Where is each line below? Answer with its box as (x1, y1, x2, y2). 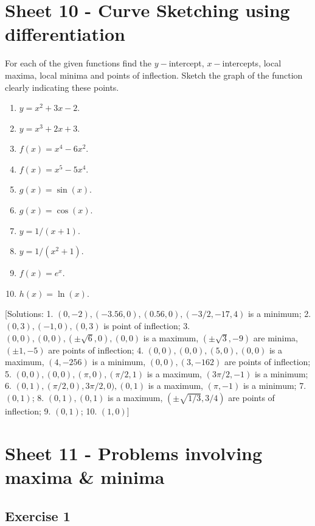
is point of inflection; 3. (103, 319, 190, 332)
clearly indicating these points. (5, 80, 119, 93)
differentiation (5, 21, 125, 46)
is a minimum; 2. (247, 307, 311, 320)
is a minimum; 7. (243, 379, 306, 392)
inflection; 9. (5, 405, 51, 417)
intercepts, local (222, 57, 282, 69)
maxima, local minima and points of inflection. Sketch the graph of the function (5, 68, 303, 81)
